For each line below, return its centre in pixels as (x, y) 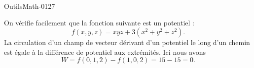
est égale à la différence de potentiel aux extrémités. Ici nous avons (105, 52)
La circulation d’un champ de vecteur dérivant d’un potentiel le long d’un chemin (127, 42)
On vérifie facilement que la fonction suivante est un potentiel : (99, 22)
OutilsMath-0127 (30, 6)
